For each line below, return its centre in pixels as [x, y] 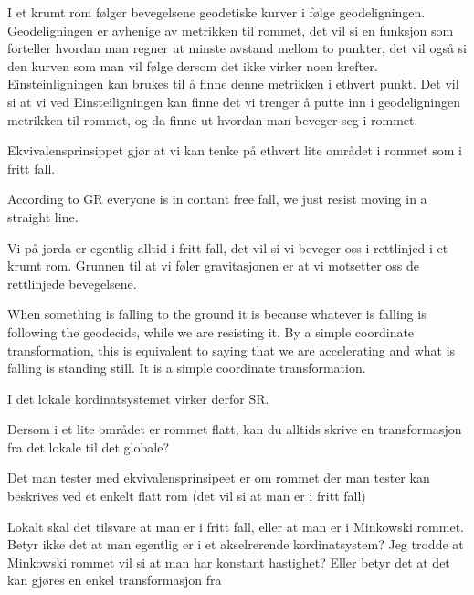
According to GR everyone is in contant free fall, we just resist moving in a [217, 199]
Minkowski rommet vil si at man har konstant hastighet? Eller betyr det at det [229, 562]
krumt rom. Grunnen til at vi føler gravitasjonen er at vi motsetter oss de [214, 266]
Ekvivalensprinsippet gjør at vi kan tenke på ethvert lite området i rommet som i [235, 150]
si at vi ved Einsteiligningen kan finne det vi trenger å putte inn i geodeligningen [234, 101]
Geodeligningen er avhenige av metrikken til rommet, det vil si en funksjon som [231, 30]
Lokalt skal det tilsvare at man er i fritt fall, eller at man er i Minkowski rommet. [236, 526]
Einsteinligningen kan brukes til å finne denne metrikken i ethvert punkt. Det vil [233, 84]
